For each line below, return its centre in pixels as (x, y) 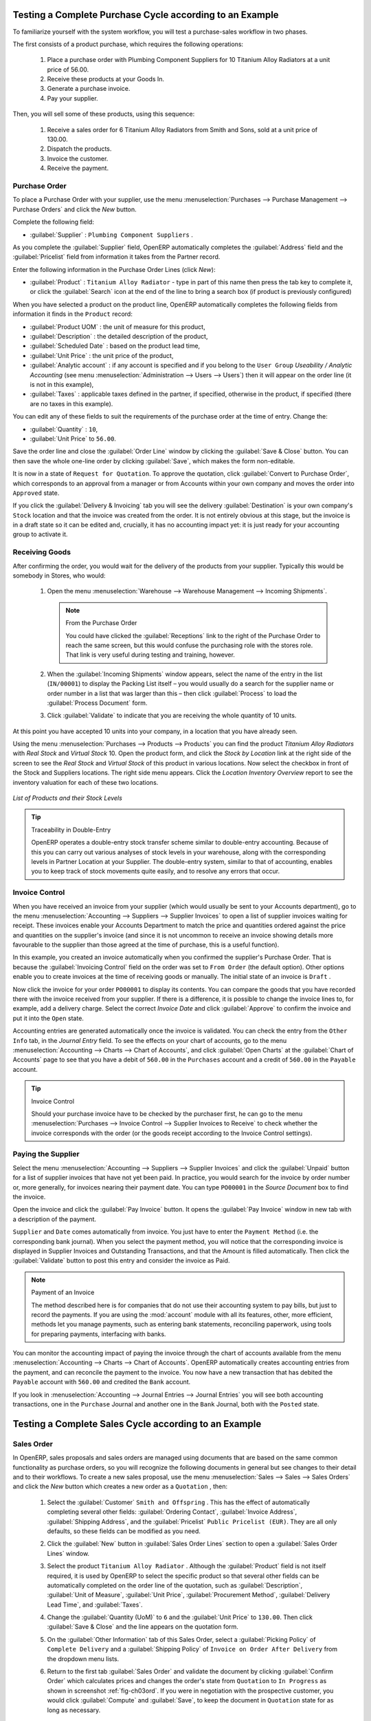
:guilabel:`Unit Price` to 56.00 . (73, 439)
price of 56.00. (68, 70)
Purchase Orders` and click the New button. (75, 209)
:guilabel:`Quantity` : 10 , (64, 429)
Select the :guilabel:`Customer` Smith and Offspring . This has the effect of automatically (179, 1502)
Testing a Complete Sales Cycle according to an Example (137, 1424)
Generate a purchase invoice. (89, 89)
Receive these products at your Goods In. (106, 79)
